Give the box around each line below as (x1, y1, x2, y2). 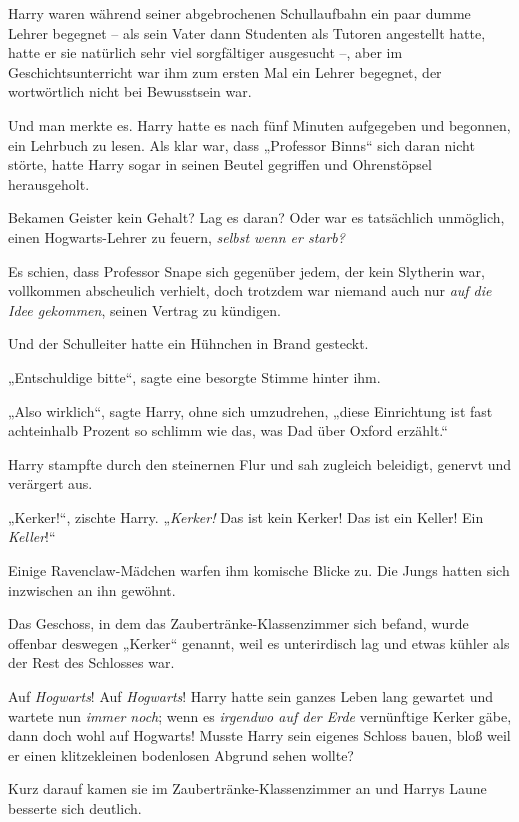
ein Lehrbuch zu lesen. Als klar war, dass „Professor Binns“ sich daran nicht (8, 134, 475, 155)
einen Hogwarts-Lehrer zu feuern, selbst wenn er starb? (8, 226, 345, 247)
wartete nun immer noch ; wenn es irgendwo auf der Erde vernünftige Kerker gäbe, (8, 705, 512, 726)
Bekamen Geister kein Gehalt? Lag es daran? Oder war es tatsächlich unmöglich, (8, 207, 505, 228)
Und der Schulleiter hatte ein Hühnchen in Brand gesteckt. (8, 333, 369, 354)
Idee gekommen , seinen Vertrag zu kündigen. (8, 299, 281, 320)
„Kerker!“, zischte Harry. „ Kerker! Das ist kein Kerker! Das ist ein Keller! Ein (8, 506, 484, 527)
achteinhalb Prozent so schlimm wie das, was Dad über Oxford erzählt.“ (8, 420, 448, 441)
